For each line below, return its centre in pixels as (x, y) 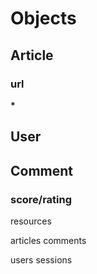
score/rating (41, 199)
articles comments (48, 240)
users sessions (41, 259)
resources (31, 221)
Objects (43, 18)
